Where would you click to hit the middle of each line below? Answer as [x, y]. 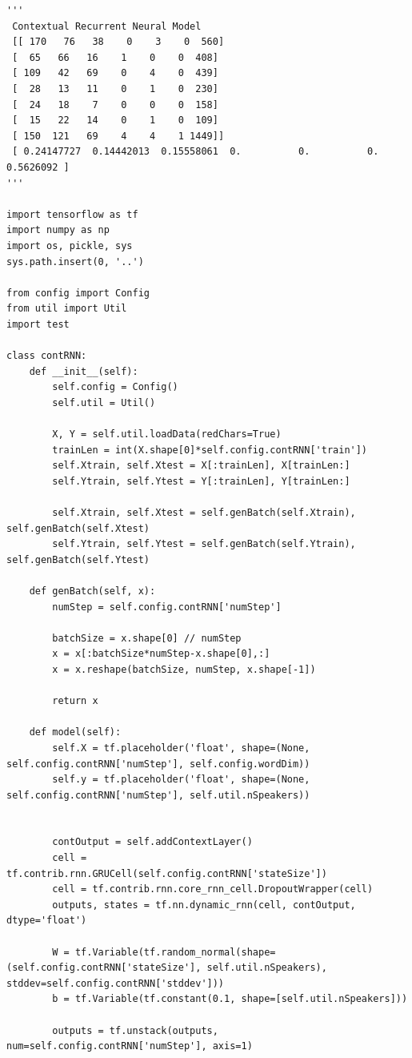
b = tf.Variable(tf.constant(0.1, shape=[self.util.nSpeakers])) [230, 999]
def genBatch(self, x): [92, 591]
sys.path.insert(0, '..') [75, 261]
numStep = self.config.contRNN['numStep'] [167, 607]
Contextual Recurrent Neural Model [107, 26]
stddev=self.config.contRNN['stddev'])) [116, 983]
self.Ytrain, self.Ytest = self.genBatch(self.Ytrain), [204, 544]
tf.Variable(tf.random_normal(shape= [175, 952]
